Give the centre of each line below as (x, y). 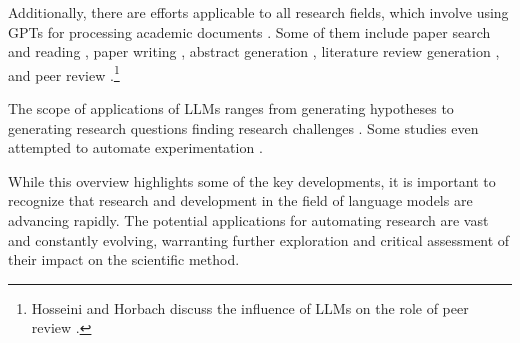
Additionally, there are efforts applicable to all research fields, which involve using (258, 12)
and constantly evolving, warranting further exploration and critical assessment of (259, 239)
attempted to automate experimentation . (135, 147)
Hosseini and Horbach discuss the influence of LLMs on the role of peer (250, 307)
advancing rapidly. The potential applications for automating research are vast (248, 220)
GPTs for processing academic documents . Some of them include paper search (249, 31)
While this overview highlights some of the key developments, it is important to (252, 180)
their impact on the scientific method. (124, 259)
